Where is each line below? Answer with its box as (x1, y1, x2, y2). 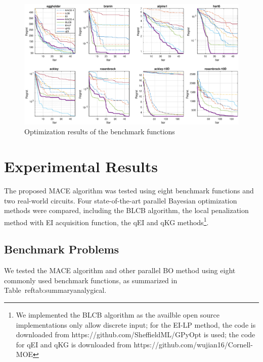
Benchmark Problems (4, 241, 119, 257)
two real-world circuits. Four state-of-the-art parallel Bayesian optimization (4, 195, 237, 205)
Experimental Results (4, 156, 158, 177)
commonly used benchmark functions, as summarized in (4, 275, 178, 285)
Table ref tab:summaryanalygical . (4, 285, 107, 295)
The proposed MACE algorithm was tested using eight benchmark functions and (4, 185, 254, 196)
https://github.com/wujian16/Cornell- (134, 339, 253, 349)
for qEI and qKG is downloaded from (16, 339, 131, 349)
